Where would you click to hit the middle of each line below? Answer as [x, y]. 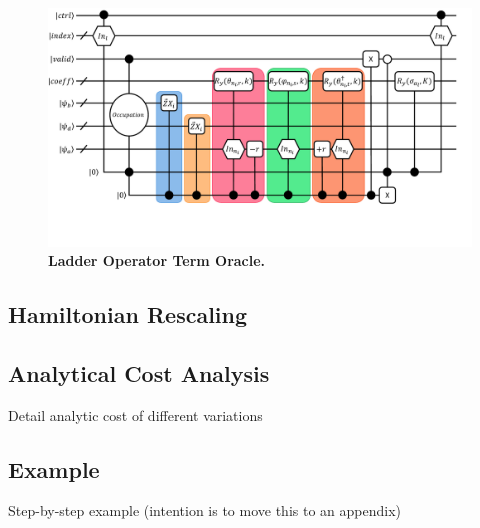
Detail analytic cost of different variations [135, 414]
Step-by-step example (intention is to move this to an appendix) [205, 510]
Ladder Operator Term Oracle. [157, 260]
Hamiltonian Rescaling [128, 314]
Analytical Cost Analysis [139, 372]
